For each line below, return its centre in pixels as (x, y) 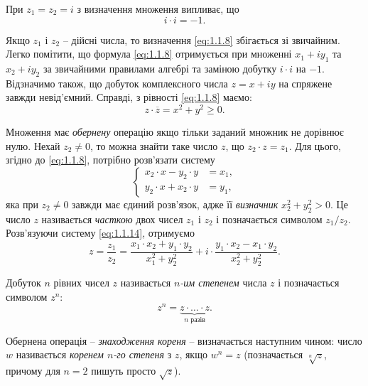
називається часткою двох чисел (112, 219)
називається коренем (60, 354)
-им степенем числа (223, 283)
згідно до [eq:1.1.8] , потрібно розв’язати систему (110, 160)
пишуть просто (124, 371)
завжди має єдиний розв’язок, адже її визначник (175, 204)
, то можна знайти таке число (154, 145)
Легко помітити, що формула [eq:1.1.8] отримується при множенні (149, 54)
